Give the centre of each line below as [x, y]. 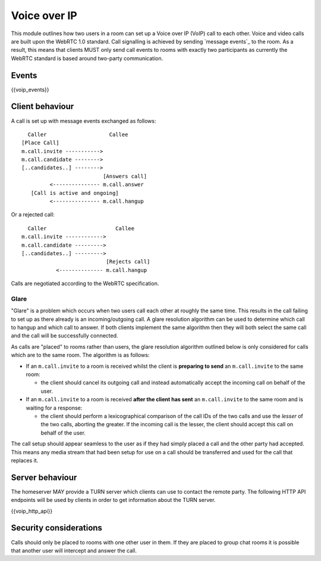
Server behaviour [44, 477]
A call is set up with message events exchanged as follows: [84, 121]
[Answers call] [125, 176]
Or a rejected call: [33, 215]
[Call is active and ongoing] [75, 193]
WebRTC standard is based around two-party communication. [87, 58]
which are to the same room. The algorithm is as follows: [80, 355]
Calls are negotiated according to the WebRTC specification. [85, 284]
